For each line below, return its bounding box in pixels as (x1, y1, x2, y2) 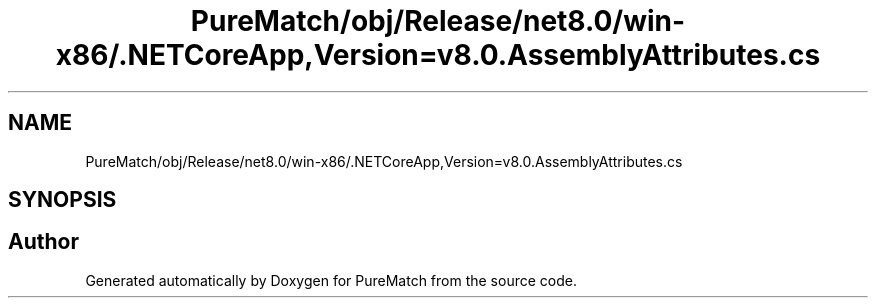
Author (8, 229, 79, 255)
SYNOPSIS (8, 187, 117, 213)
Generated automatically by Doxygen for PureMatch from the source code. (85, 271, 577, 289)
